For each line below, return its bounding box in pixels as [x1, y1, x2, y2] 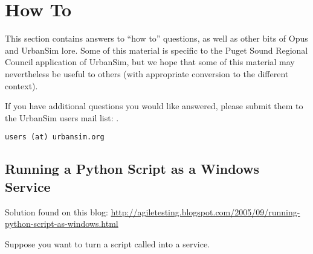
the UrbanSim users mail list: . [5, 111, 119, 124]
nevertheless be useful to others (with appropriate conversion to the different [5, 67, 289, 80]
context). [5, 79, 38, 92]
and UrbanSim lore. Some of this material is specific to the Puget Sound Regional [5, 43, 308, 56]
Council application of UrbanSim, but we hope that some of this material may [5, 56, 295, 68]
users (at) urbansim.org [5, 133, 105, 142]
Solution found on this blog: [5, 205, 108, 218]
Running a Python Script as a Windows [5, 159, 259, 178]
